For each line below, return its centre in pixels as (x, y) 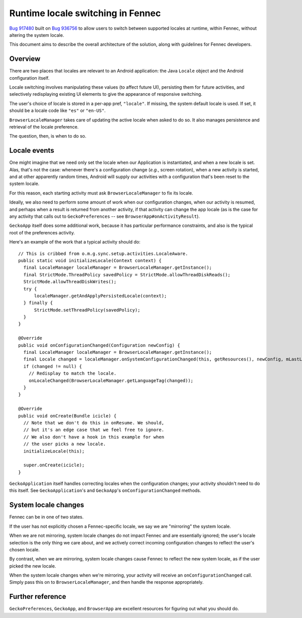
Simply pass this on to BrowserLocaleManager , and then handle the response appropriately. (106, 582)
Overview (25, 59)
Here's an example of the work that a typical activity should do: (75, 242)
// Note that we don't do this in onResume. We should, (94, 423)
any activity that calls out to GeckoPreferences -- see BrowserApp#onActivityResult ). (104, 216)
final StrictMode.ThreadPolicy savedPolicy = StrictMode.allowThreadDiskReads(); (127, 274)
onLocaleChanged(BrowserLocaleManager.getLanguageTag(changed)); (111, 380)
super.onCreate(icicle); (54, 465)
